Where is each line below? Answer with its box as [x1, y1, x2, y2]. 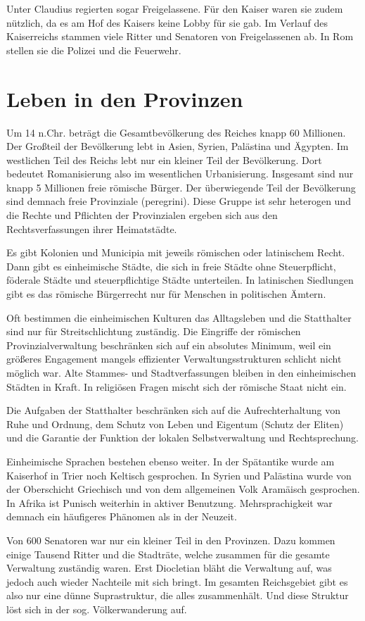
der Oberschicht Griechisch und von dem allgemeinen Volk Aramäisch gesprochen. [6, 482, 360, 496]
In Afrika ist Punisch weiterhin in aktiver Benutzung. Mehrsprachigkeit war [6, 495, 333, 510]
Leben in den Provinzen [6, 84, 243, 113]
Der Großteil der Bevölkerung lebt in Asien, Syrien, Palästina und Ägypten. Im [6, 139, 349, 153]
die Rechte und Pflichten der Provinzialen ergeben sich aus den [6, 208, 278, 222]
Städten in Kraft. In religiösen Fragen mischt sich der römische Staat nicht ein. [6, 379, 347, 394]
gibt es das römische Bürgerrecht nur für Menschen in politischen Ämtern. [6, 287, 326, 301]
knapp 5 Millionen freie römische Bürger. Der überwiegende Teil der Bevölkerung [6, 180, 356, 194]
